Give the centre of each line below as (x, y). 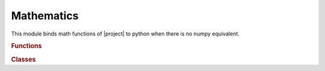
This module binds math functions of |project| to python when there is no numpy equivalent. (125, 34)
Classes (23, 59)
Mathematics (45, 16)
